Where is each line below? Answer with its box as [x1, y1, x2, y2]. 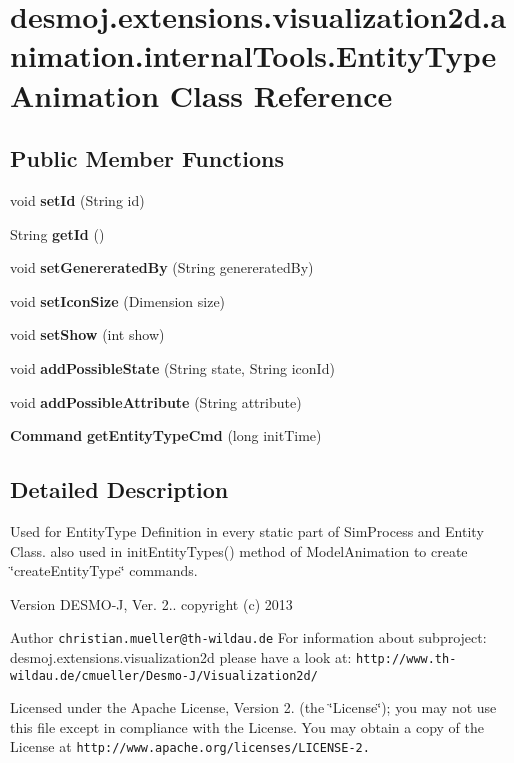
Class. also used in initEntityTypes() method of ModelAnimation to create [10, 540, 468, 561]
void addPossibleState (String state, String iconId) [10, 357, 335, 378]
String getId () [10, 223, 105, 244]
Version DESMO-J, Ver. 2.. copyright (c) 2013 [10, 593, 293, 614]
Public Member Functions [10, 143, 284, 174]
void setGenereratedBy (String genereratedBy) [10, 257, 314, 278]
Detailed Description [10, 474, 229, 505]
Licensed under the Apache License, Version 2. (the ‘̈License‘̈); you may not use [10, 697, 497, 718]
